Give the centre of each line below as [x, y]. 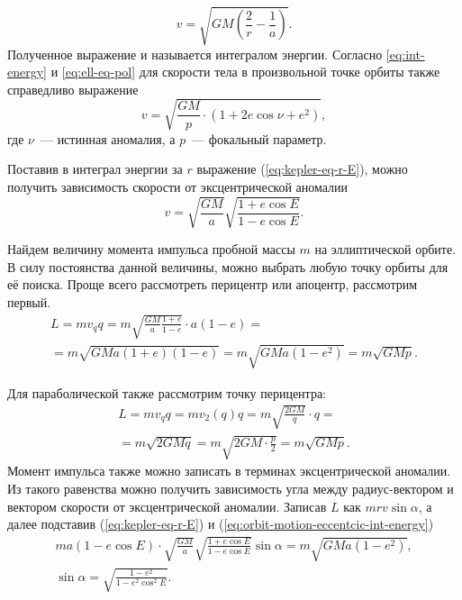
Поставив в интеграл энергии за [95, 169]
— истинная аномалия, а [108, 138]
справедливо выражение [73, 89]
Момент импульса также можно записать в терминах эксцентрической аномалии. [229, 471]
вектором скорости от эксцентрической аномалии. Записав [167, 506]
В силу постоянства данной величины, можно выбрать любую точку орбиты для [228, 266]
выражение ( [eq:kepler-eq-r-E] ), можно [302, 169]
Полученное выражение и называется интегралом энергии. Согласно [195, 54]
